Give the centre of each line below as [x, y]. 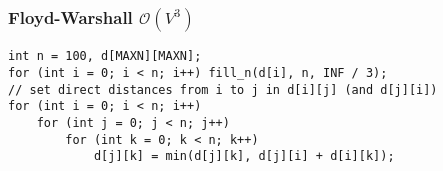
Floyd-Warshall [70, 16]
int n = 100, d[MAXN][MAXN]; [105, 56]
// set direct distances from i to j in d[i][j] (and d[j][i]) [223, 89]
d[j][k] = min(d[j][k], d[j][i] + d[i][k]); [244, 156]
